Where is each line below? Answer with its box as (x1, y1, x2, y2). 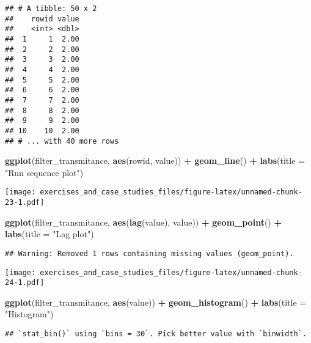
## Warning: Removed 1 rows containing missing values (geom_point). (5, 249, 294, 258)
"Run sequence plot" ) (5, 166, 84, 179)
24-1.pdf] (5, 278, 45, 287)
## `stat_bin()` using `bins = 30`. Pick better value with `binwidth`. (5, 330, 307, 339)
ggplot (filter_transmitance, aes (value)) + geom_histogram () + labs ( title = (5, 295, 307, 308)
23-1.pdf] (5, 198, 45, 207)
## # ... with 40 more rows (5, 136, 119, 146)
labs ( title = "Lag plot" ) (5, 227, 94, 240)
